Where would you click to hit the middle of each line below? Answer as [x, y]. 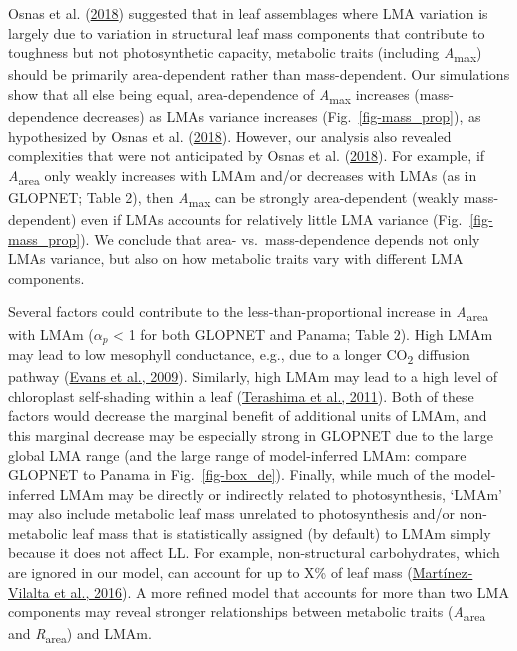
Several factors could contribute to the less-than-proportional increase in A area [248, 313]
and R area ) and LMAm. [80, 635]
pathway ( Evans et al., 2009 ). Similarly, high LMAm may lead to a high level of [252, 376]
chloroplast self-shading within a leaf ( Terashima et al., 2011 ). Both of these [241, 395]
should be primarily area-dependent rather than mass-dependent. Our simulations [259, 74]
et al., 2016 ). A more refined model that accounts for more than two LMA [281, 591]
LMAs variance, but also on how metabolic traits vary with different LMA [236, 258]
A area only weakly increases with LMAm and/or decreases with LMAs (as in [242, 176]
